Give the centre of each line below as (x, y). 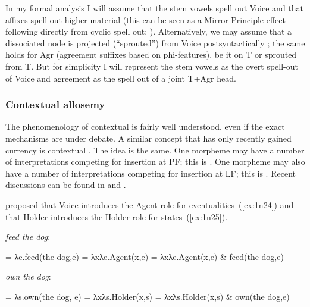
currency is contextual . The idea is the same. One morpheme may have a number (155, 150)
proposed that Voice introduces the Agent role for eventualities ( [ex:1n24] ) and (150, 204)
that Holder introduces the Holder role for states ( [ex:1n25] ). (117, 216)
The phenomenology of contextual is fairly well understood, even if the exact (145, 126)
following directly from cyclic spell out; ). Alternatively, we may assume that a (149, 31)
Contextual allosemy (55, 104)
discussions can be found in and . (66, 185)
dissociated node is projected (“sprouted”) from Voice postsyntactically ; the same (155, 43)
